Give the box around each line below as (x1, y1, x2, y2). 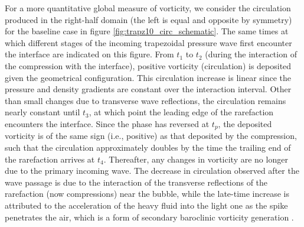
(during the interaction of (205, 48, 297, 60)
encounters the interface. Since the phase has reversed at (5, 117, 210, 129)
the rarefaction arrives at (5, 153, 95, 165)
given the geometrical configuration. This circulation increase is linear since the (5, 71, 292, 83)
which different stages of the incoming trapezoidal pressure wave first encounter (5, 36, 292, 48)
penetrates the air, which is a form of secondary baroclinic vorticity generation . (5, 210, 294, 223)
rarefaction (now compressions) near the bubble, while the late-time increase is (5, 187, 289, 200)
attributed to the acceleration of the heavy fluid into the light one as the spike (5, 199, 288, 211)
